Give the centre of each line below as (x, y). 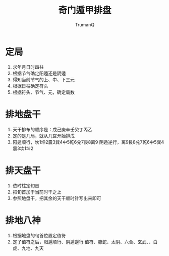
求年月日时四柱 (28, 67)
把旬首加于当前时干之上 (37, 192)
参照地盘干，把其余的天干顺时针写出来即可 (57, 198)
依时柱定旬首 (26, 185)
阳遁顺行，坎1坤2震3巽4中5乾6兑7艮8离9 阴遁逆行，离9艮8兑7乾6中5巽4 (88, 142)
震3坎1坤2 (23, 148)
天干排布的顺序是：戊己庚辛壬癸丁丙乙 (52, 129)
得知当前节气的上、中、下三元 (43, 79)
